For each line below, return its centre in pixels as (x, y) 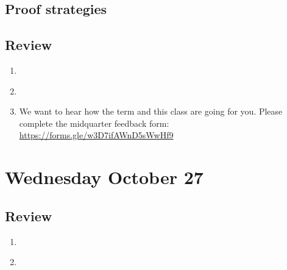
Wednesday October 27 (104, 177)
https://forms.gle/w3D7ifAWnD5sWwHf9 (96, 135)
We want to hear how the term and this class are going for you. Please (151, 111)
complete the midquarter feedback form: (94, 123)
